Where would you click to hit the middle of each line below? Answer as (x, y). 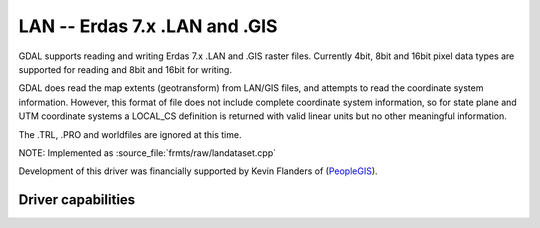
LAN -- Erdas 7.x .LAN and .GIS (148, 26)
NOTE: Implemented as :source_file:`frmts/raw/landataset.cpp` (147, 152)
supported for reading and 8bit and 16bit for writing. (125, 69)
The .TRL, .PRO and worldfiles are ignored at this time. (130, 134)
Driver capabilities (77, 200)
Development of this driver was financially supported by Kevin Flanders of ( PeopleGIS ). (198, 171)
